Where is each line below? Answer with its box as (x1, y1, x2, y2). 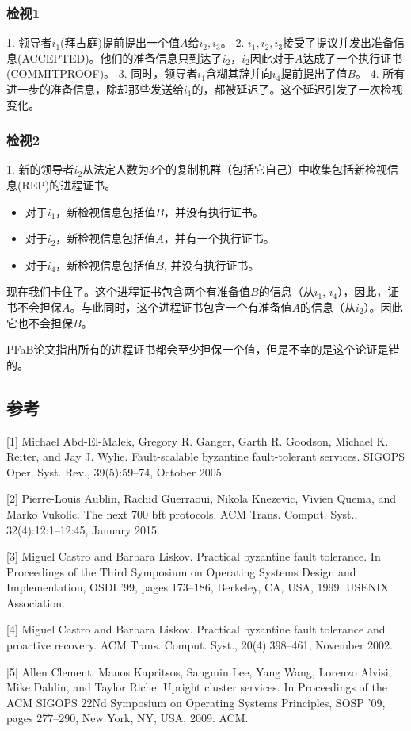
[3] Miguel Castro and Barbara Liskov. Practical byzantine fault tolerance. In (6, 548, 381, 565)
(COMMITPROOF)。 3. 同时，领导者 (6, 65, 198, 82)
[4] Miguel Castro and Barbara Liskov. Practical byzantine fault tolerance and (6, 621, 386, 637)
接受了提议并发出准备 (283, 34, 394, 51)
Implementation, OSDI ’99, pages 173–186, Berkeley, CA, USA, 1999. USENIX (6, 579, 389, 595)
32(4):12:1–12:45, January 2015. (6, 521, 160, 538)
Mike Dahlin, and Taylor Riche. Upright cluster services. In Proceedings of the (6, 679, 387, 695)
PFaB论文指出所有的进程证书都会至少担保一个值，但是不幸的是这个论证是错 (6, 341, 400, 358)
